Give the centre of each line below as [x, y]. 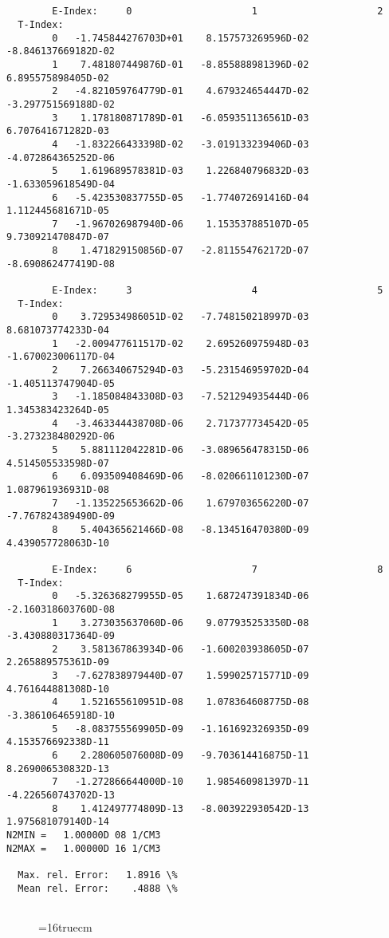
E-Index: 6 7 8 [218, 569]
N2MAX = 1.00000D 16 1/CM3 [84, 848]
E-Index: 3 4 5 [218, 291]
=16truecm [65, 926]
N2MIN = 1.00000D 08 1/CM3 [84, 835]
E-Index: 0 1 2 [218, 12]
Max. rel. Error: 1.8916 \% [98, 875]
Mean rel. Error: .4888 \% [98, 888]
